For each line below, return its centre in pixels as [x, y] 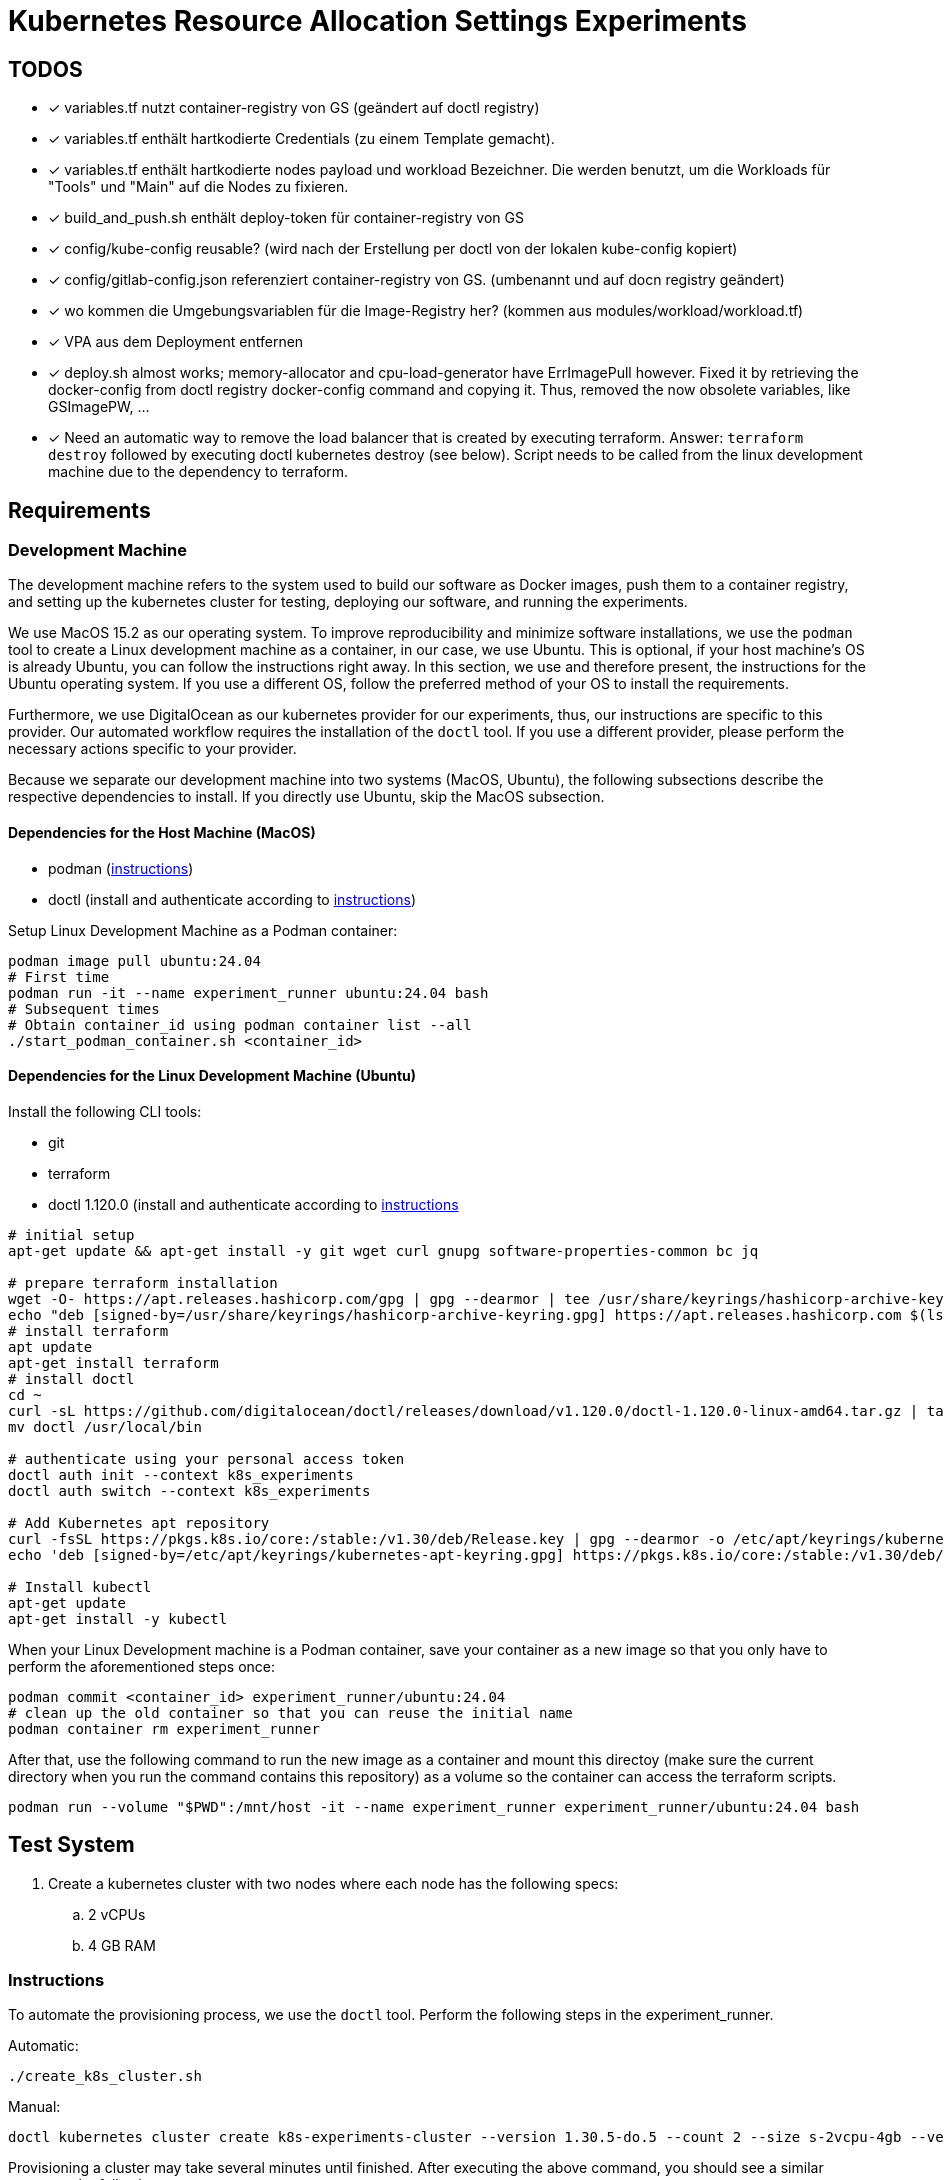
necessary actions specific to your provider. [152, 749]
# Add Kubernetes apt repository [139, 1522]
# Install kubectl [80, 1586]
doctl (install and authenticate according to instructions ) [232, 899]
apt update [50, 1346]
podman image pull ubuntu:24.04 [134, 960]
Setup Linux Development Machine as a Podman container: [203, 930]
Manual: [34, 2107]
